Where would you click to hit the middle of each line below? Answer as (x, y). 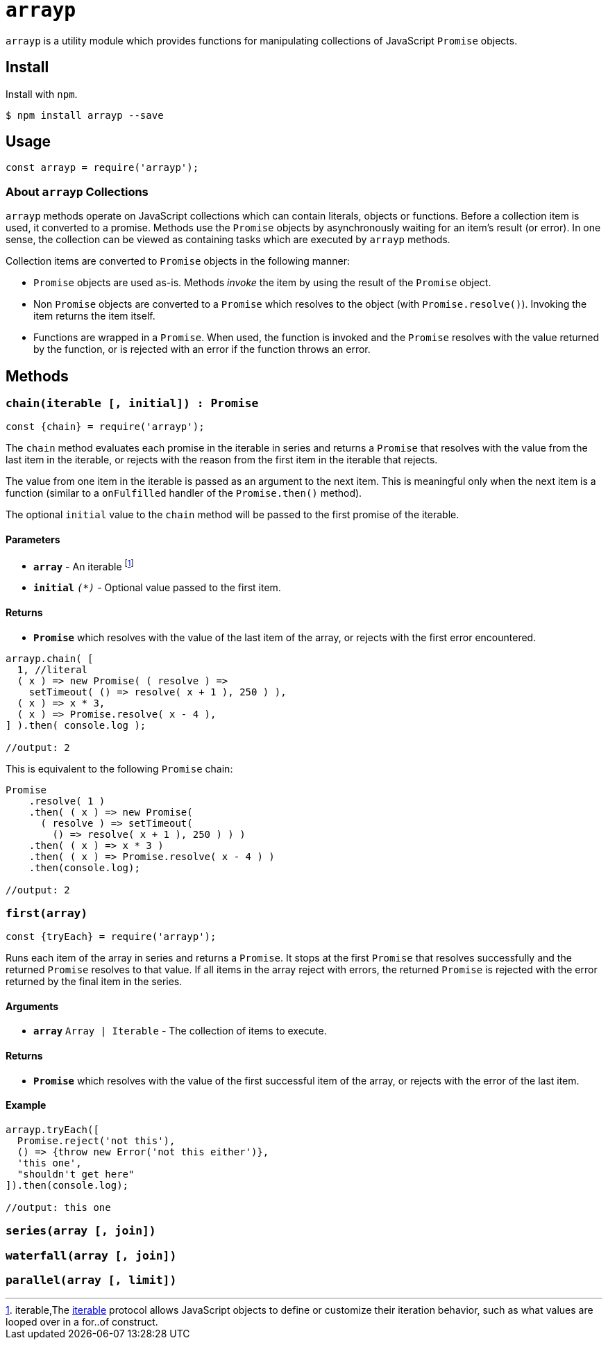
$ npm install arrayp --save (85, 115)
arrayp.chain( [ (50, 658)
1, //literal (52, 669)
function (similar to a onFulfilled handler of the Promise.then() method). (184, 493)
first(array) (47, 913)
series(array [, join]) (81, 1231)
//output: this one (58, 1207)
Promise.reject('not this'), (96, 1140)
